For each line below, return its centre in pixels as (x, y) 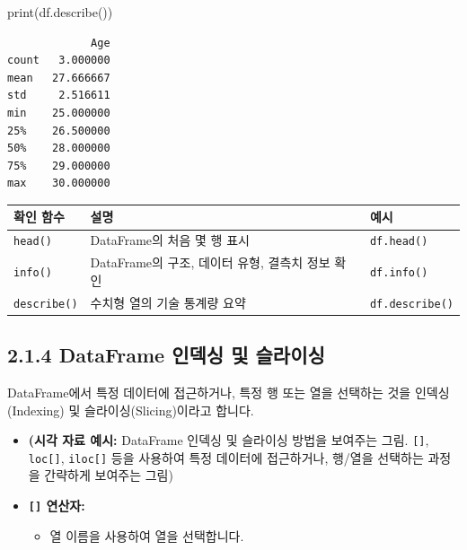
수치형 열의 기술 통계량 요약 (168, 302)
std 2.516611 (59, 96)
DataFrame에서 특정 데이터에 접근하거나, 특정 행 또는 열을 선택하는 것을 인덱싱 (229, 392)
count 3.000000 (59, 61)
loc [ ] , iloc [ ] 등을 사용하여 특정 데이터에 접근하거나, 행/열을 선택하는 (226, 457)
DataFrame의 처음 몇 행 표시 (170, 240)
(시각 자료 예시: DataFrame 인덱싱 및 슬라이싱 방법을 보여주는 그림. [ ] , (229, 440)
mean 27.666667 (59, 78)
